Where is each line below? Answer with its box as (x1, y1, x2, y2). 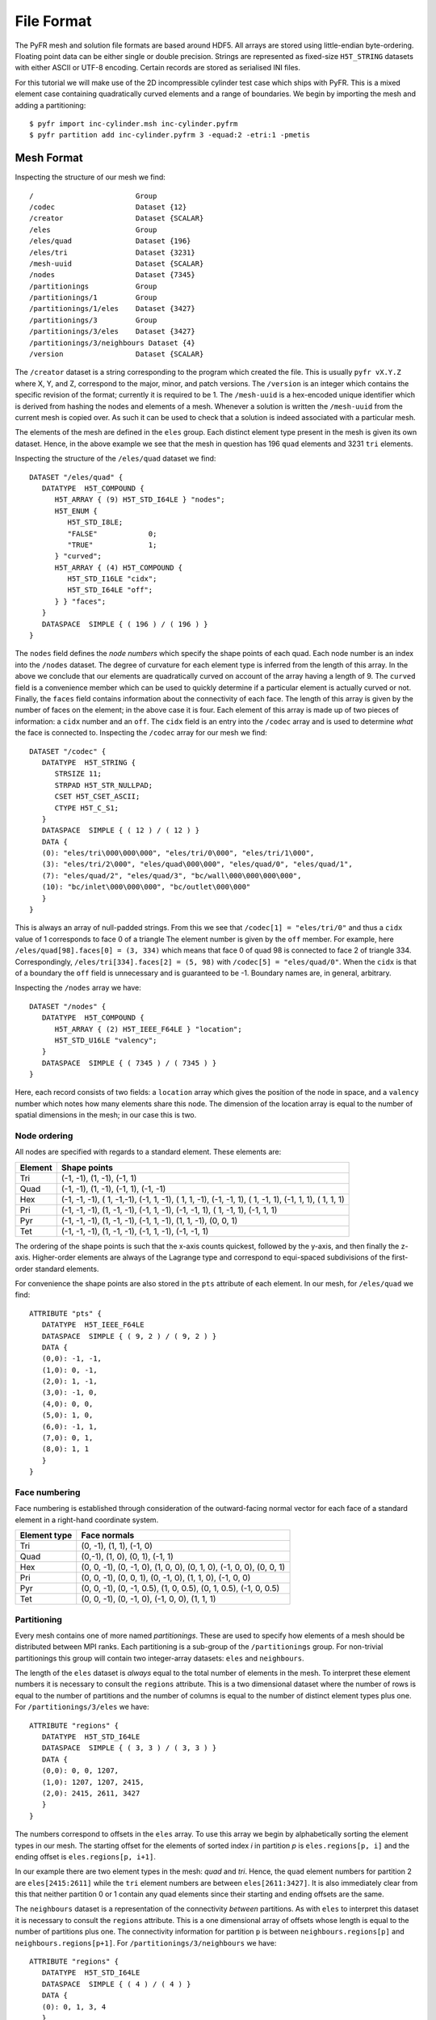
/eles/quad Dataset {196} (29, 237, 191, 246)
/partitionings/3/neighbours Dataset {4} (29, 338, 195, 347)
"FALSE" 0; (67, 529, 157, 538)
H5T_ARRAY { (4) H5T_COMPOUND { (54, 562, 183, 572)
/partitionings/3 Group (29, 315, 157, 325)
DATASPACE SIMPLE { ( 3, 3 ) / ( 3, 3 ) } (41, 1744, 217, 1753)
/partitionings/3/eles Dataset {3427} (29, 327, 195, 336)
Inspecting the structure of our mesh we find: (15, 172, 166, 182)
